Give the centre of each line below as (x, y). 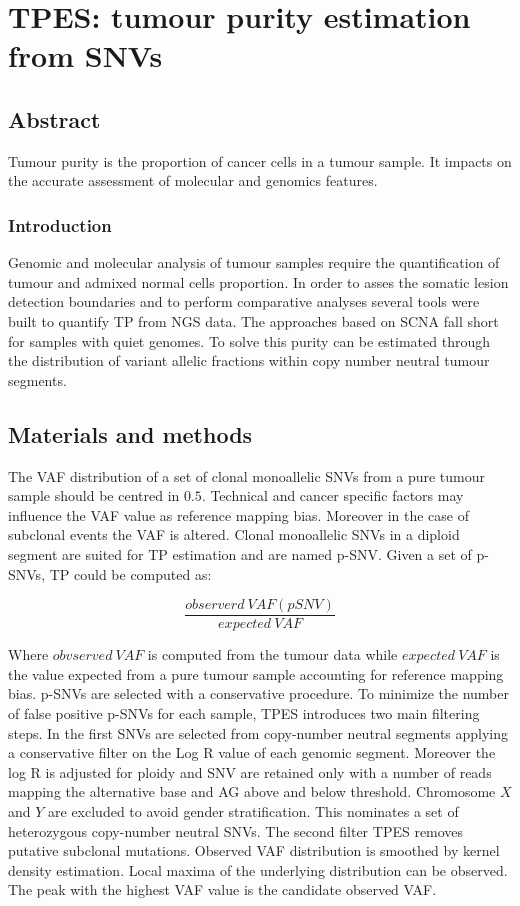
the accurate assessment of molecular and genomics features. (193, 180)
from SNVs (85, 55)
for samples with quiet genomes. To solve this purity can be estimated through (249, 340)
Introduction (60, 224)
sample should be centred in (94, 495)
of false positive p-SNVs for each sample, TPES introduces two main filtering (244, 712)
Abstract (54, 118)
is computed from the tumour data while (272, 654)
